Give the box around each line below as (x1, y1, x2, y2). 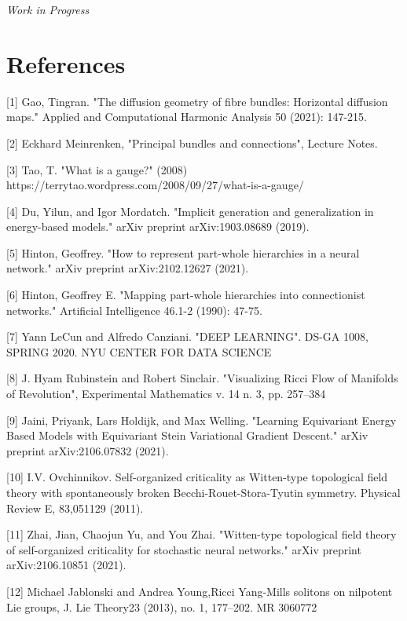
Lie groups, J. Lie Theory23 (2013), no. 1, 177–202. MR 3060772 (6, 598, 317, 615)
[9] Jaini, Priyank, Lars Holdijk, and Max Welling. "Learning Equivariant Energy (6, 411, 397, 428)
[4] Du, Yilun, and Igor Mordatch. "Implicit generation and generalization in (6, 203, 374, 219)
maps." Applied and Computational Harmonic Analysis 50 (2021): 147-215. (6, 108, 367, 125)
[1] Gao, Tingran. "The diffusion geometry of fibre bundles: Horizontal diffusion (6, 93, 388, 109)
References (6, 47, 126, 79)
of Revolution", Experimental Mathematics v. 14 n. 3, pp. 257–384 (6, 385, 326, 402)
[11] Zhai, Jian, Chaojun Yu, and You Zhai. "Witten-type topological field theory (6, 526, 397, 542)
